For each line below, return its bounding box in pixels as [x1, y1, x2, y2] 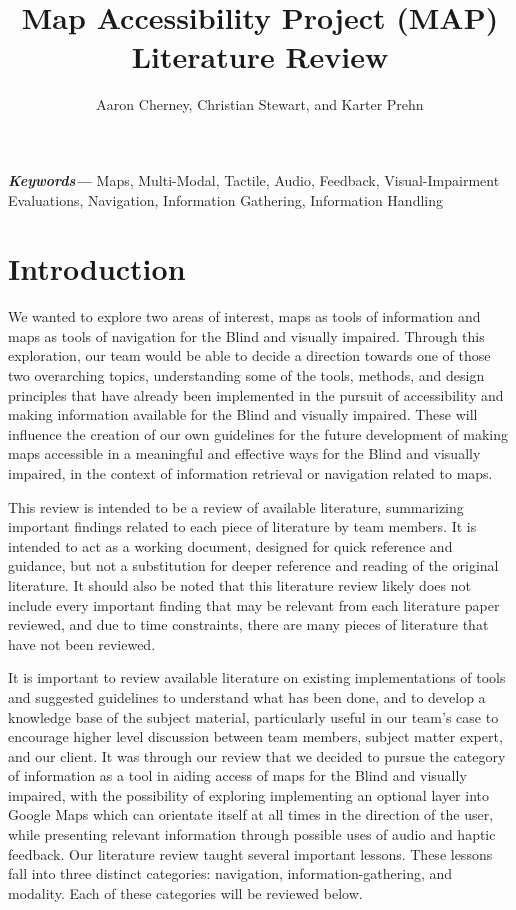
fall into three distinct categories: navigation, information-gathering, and [8, 863, 453, 884]
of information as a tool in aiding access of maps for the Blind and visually [8, 765, 467, 786]
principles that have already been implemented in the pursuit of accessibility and [8, 384, 504, 405]
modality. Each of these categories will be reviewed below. [8, 882, 363, 903]
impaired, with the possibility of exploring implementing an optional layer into [8, 784, 489, 805]
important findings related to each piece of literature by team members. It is [8, 516, 477, 537]
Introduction [8, 248, 186, 289]
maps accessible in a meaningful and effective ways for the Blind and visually [8, 443, 481, 464]
